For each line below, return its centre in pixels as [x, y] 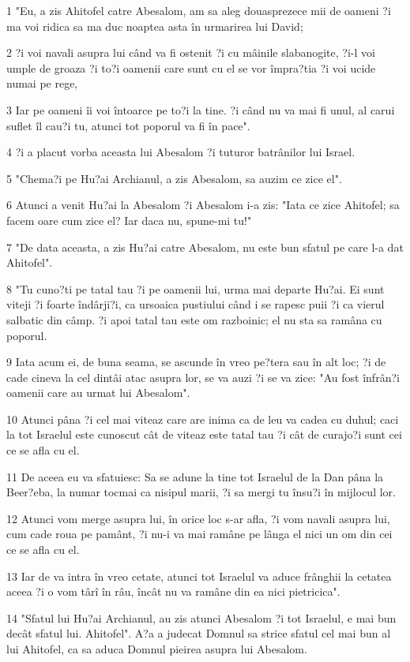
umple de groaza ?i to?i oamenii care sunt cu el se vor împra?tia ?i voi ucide [191, 67]
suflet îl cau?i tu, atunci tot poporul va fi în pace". [128, 125]
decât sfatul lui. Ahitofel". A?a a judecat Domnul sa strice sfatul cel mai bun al [199, 633]
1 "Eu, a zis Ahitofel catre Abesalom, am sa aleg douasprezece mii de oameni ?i [199, 10]
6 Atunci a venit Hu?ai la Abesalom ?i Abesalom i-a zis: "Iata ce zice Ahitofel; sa [203, 205]
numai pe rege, [42, 83]
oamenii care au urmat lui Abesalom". [98, 393]
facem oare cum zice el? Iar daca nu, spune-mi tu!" [129, 220]
